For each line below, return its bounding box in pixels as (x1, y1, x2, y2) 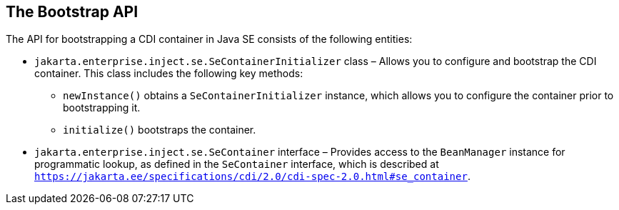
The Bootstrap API (6, 3, 139, 21)
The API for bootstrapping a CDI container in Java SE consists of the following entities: (6, 33, 413, 46)
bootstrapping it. (63, 101, 141, 114)
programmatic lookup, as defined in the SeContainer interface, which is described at (34, 158, 439, 171)
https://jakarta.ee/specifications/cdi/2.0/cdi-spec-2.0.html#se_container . (34, 170, 470, 183)
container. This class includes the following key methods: (34, 67, 303, 80)
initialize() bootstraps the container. (63, 124, 256, 136)
